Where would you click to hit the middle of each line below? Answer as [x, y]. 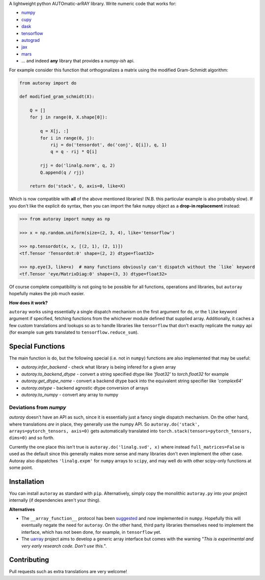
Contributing [29, 560]
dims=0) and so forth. [32, 438]
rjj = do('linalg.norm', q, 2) [78, 166]
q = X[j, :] [54, 131]
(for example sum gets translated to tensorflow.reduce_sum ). [74, 333]
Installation [26, 481]
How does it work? [28, 303]
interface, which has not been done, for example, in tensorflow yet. [91, 532]
